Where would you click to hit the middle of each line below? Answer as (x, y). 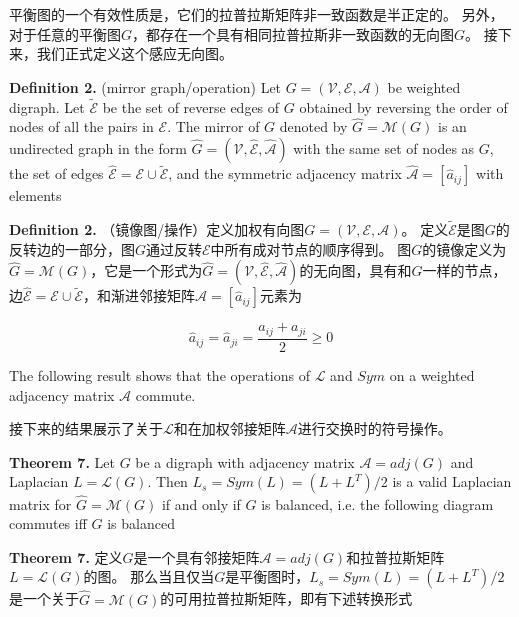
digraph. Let (47, 106)
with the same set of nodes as (384, 148)
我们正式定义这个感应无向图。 (134, 53)
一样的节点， (464, 270)
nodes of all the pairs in (81, 126)
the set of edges (56, 173)
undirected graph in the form (98, 148)
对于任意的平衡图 (65, 33)
